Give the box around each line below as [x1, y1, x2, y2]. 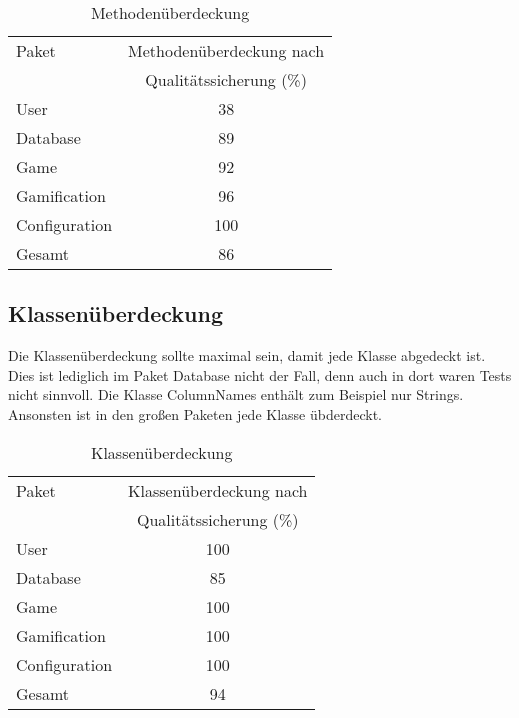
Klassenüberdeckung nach [128, 478, 308, 502]
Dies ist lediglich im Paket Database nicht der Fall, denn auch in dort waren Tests [8, 364, 512, 385]
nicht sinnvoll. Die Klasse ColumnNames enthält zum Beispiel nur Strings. [8, 384, 464, 405]
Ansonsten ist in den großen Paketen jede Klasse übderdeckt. [8, 403, 382, 424]
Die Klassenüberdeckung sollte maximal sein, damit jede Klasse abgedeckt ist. [8, 345, 486, 366]
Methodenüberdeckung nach [128, 39, 325, 62]
